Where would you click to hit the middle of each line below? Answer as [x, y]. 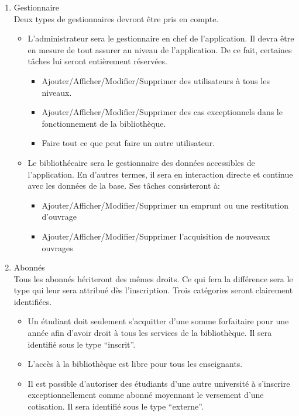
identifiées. [33, 301]
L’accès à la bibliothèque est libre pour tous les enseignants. [135, 364]
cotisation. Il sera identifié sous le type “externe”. [116, 406]
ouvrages [57, 247]
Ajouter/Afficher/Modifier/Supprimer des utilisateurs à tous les [156, 80]
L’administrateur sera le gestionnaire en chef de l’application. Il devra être [161, 38]
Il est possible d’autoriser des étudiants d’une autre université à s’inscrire [159, 383]
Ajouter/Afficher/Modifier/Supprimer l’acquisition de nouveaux [156, 236]
